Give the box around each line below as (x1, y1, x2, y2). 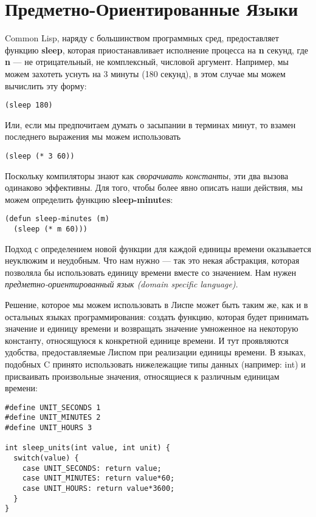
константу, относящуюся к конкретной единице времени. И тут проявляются (5, 334, 289, 346)
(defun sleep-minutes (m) (5, 214, 109, 224)
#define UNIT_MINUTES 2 (5, 413, 101, 422)
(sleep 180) (5, 101, 53, 110)
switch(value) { (13, 454, 79, 463)
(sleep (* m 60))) (13, 225, 88, 234)
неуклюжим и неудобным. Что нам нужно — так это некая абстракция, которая (5, 254, 300, 267)
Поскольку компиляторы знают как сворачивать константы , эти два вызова (5, 169, 289, 182)
